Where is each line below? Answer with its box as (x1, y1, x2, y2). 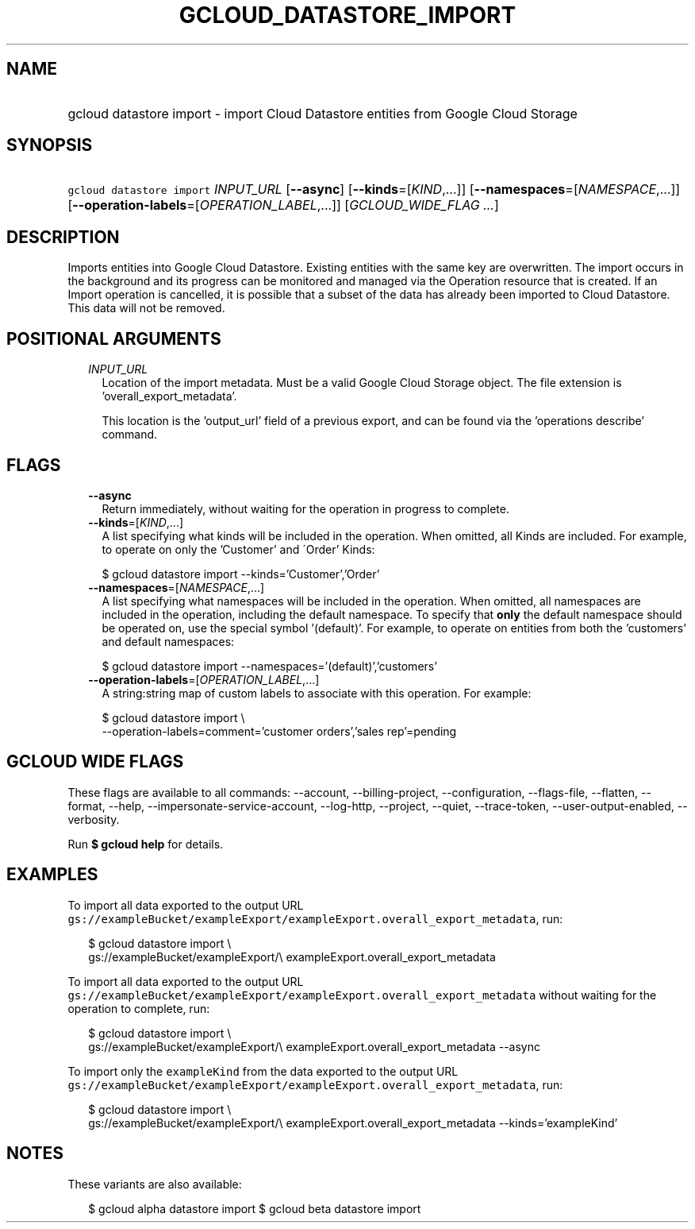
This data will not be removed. (67, 301, 225, 315)
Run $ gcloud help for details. (67, 837, 224, 851)
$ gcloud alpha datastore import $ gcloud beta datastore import (88, 1201, 421, 1215)
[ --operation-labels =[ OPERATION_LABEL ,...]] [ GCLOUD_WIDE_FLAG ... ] (67, 197, 499, 214)
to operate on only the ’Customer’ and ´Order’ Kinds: (102, 542, 375, 556)
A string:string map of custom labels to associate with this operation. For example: (102, 686, 532, 700)
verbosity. (67, 812, 120, 826)
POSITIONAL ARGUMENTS (6, 328, 221, 349)
